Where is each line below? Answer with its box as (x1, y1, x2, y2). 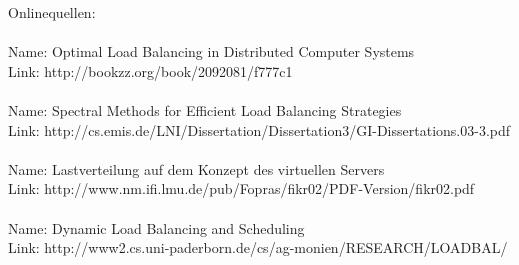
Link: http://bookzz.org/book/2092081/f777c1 (8, 60, 293, 81)
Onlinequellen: (8, 2, 96, 22)
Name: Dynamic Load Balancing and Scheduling (8, 217, 305, 238)
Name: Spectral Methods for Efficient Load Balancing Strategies (8, 99, 402, 120)
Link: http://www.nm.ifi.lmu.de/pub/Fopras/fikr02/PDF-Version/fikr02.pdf (8, 178, 475, 199)
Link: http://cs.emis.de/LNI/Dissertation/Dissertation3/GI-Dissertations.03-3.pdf (8, 119, 511, 140)
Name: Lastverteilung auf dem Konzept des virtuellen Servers (8, 158, 385, 179)
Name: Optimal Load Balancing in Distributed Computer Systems (8, 41, 415, 62)
